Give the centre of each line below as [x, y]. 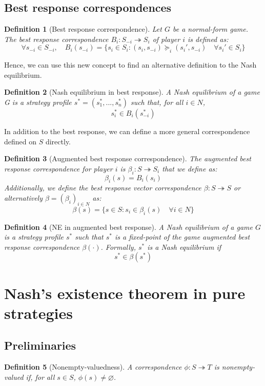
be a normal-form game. [210, 29]
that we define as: [190, 168]
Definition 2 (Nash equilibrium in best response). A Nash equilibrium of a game [132, 92]
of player [166, 39]
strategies [38, 313]
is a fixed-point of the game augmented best [182, 237]
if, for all [40, 377]
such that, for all [157, 102]
